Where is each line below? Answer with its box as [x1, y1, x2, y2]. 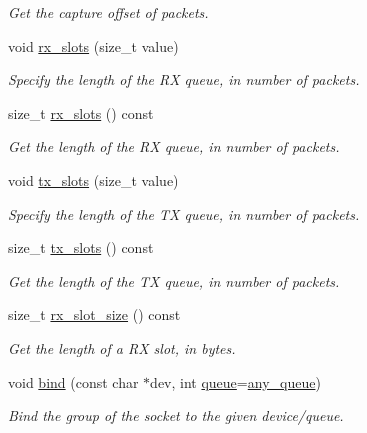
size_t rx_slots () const [8, 102, 154, 123]
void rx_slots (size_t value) [8, 35, 179, 56]
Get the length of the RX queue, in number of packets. [8, 136, 340, 157]
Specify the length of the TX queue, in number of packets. [8, 203, 360, 224]
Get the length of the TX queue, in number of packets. [8, 270, 340, 291]
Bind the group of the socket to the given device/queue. [8, 405, 344, 426]
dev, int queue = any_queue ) [150, 371, 321, 392]
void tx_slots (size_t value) [8, 169, 179, 190]
